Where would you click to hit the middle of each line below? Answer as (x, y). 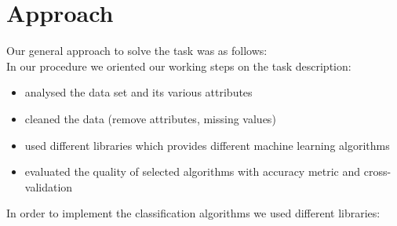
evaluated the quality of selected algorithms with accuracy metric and (193, 171)
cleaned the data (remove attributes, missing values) (150, 118)
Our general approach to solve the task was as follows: (137, 51)
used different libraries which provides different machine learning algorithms (207, 145)
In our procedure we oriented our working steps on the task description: (179, 66)
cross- (377, 171)
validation (49, 186)
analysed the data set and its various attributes (138, 92)
